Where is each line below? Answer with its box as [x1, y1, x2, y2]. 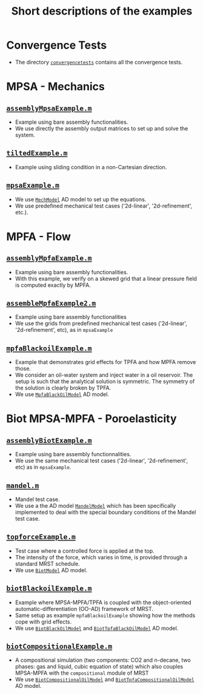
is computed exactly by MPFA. [15, 281, 91, 289]
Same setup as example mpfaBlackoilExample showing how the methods [15, 611, 196, 619]
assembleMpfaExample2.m [6, 298, 96, 308]
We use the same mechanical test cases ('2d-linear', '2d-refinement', [15, 457, 188, 465]
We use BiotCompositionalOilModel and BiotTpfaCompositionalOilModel [15, 676, 195, 683]
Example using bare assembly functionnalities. [15, 451, 131, 458]
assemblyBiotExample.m [6, 436, 92, 445]
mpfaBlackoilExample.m [6, 344, 92, 352]
